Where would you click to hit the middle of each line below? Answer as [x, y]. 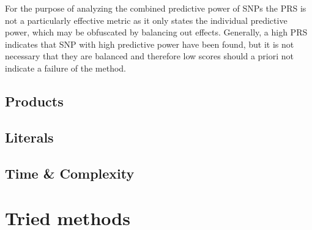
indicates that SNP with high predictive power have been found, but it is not [150, 44]
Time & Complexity [70, 173]
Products [34, 101]
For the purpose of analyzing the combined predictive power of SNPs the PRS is [156, 8]
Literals [29, 137]
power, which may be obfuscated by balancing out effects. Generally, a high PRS [156, 32]
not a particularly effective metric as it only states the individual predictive [146, 20]
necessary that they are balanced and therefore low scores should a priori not [149, 56]
